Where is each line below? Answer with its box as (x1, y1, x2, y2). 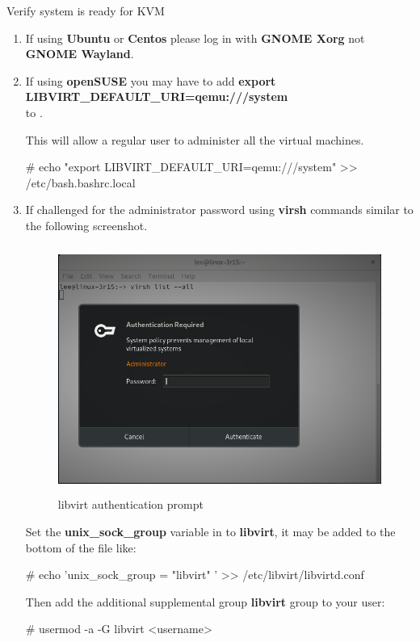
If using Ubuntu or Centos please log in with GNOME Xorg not (25, 29, 365, 46)
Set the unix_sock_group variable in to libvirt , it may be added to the (25, 522, 396, 539)
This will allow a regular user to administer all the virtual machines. (25, 131, 364, 148)
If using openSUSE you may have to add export (25, 72, 276, 89)
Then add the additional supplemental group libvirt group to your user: (25, 593, 385, 610)
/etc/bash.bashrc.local (25, 174, 136, 191)
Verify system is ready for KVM (6, 2, 165, 19)
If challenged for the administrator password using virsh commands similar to (25, 201, 414, 218)
